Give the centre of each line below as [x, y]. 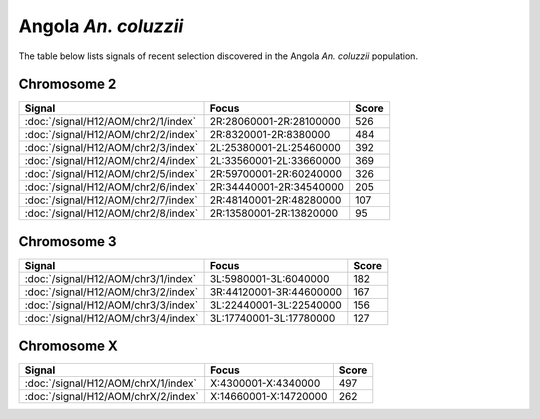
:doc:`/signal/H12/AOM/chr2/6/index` [111, 187]
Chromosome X [68, 346]
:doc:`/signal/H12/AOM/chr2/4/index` [111, 161]
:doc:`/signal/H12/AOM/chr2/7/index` [111, 200]
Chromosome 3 [67, 241]
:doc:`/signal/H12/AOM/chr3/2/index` [111, 292]
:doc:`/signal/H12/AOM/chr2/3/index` [111, 148]
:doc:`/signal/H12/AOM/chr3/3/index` [111, 305]
